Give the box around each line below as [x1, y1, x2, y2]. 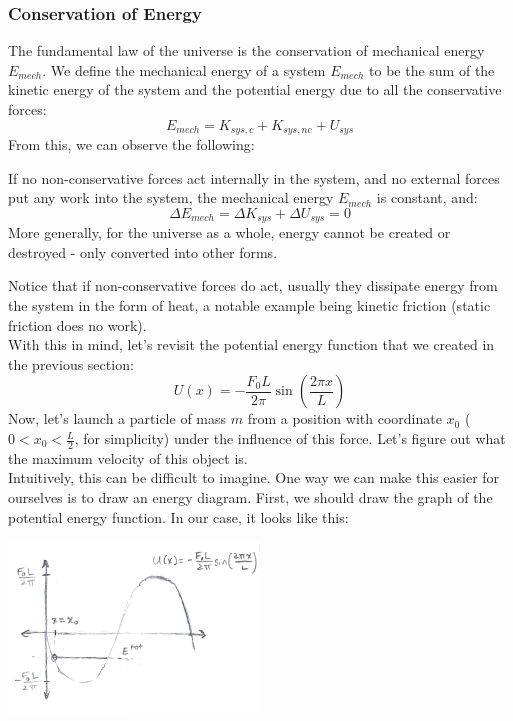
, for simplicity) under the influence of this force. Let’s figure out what [74, 428, 506, 449]
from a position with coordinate [247, 408, 442, 429]
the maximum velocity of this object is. [8, 447, 248, 468]
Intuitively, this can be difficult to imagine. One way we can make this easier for [8, 467, 500, 488]
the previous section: [8, 353, 134, 374]
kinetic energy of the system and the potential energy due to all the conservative [8, 79, 502, 100]
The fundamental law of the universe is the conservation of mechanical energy [8, 40, 485, 61]
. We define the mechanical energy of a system [42, 59, 326, 80]
